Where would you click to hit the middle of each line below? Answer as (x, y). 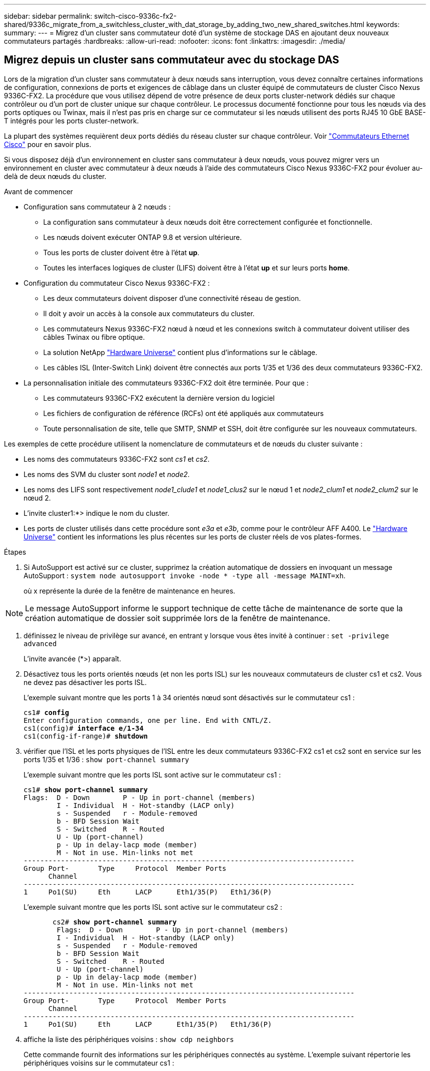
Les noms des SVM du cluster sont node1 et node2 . (107, 474)
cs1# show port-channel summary (86, 789)
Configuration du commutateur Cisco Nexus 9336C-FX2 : (117, 283)
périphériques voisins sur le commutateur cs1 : (99, 1063)
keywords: (383, 24)
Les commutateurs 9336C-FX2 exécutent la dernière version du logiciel (159, 398)
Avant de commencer (39, 191)
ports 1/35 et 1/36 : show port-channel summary (107, 759)
